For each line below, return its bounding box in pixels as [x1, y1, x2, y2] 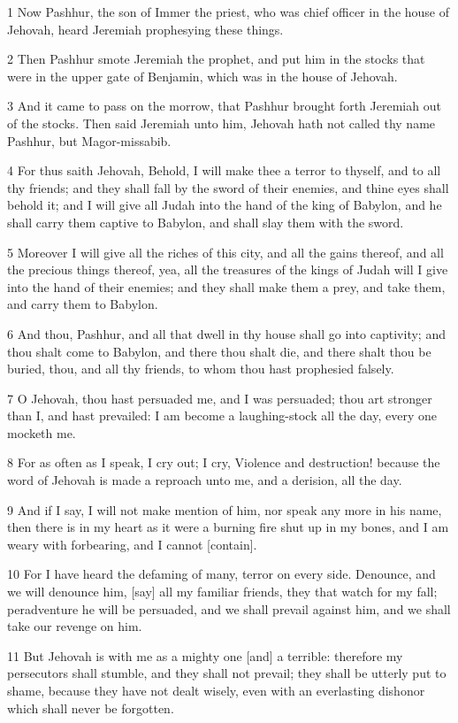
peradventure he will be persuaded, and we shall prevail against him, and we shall [7, 599, 451, 618]
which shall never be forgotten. [7, 698, 174, 717]
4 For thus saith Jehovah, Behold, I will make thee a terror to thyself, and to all [7, 161, 441, 180]
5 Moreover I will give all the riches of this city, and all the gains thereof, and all [7, 242, 444, 261]
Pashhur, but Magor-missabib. [7, 131, 172, 150]
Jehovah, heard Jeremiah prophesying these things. [7, 19, 284, 38]
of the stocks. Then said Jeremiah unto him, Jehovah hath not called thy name [7, 113, 436, 132]
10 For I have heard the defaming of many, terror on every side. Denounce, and [7, 565, 436, 583]
